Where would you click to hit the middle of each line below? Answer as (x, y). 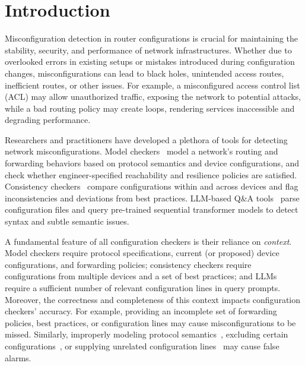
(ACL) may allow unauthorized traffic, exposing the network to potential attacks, (153, 97)
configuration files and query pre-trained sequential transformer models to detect (152, 209)
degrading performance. (48, 120)
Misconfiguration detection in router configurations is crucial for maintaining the (152, 38)
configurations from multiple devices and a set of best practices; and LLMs (141, 276)
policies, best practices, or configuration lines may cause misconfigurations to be (150, 322)
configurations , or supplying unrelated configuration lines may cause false (142, 346)
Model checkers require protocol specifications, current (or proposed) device (142, 253)
